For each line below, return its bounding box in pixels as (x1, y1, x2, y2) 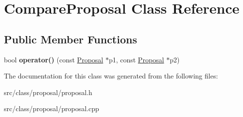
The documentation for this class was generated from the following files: (4, 71, 218, 81)
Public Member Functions (4, 31, 137, 46)
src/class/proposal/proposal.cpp (4, 103, 99, 114)
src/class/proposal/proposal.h (4, 87, 92, 97)
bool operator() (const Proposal (4, 54, 104, 64)
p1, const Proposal (108, 54, 164, 64)
